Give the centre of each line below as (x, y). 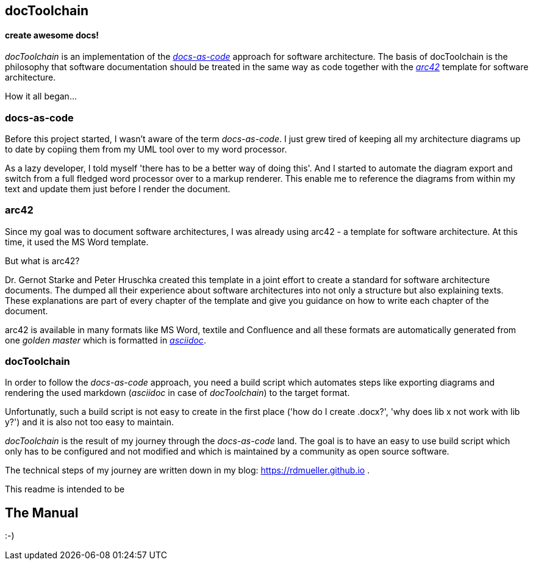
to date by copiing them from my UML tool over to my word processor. (146, 149)
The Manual (42, 513)
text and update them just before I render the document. (118, 189)
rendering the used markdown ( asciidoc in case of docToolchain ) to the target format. (177, 393)
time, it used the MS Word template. (77, 242)
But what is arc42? (42, 261)
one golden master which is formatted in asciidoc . (106, 340)
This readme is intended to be (65, 489)
